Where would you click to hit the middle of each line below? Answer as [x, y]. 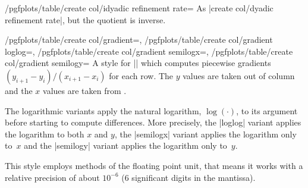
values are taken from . [85, 90]
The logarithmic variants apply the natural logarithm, [103, 110]
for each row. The [141, 75]
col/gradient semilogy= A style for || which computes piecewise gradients [138, 63]
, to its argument [267, 110]
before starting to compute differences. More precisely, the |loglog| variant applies [153, 122]
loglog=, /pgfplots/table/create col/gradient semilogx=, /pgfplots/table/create [149, 51]
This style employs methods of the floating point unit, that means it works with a [154, 165]
